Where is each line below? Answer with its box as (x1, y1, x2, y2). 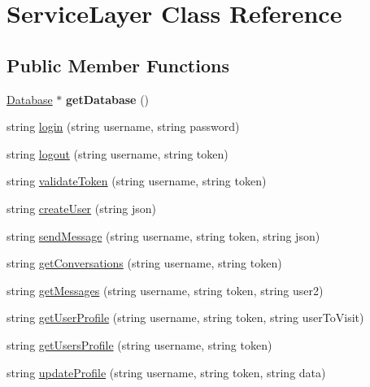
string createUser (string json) (7, 199, 157, 216)
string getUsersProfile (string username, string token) (7, 336, 272, 353)
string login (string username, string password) (7, 118, 240, 135)
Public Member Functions (7, 52, 229, 77)
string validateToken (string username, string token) (7, 172, 267, 189)
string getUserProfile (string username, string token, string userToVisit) (7, 309, 364, 326)
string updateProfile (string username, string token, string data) (7, 363, 326, 380)
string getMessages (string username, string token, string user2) (7, 281, 324, 298)
